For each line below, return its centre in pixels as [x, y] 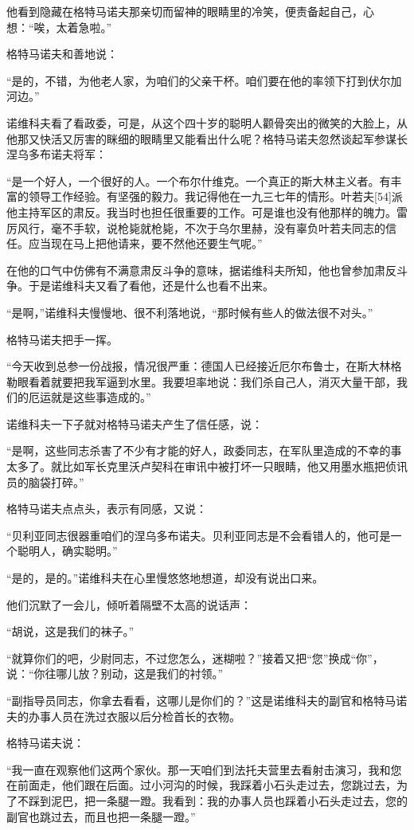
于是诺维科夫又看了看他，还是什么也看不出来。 [151, 286]
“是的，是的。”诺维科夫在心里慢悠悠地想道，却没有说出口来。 [165, 578]
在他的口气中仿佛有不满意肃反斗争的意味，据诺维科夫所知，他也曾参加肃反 [201, 270]
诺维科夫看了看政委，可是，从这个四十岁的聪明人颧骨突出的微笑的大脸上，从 [207, 122]
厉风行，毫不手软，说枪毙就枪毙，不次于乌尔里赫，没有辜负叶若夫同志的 [196, 227]
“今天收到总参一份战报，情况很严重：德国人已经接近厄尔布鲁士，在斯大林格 [204, 366]
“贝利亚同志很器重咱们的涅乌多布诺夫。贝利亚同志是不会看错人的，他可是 [199, 535]
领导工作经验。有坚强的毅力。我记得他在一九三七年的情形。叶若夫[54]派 [215, 196]
